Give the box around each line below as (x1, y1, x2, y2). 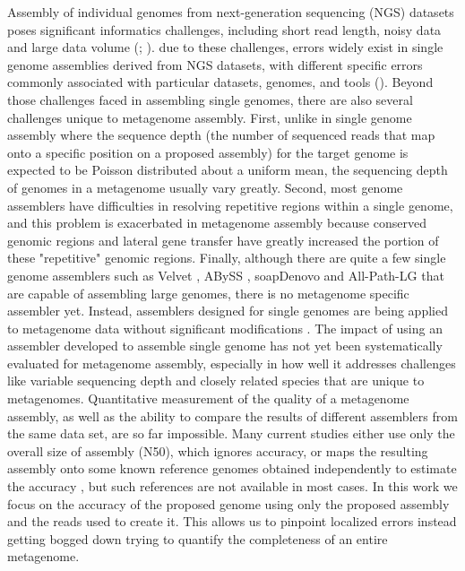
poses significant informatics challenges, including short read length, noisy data (7, 20, 442, 39)
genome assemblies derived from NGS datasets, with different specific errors (7, 55, 423, 74)
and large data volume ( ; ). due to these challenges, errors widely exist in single (7, 38, 443, 56)
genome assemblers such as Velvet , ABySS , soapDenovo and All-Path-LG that (7, 265, 444, 284)
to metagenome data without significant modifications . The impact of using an (7, 318, 443, 337)
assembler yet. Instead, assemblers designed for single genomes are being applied (7, 301, 448, 320)
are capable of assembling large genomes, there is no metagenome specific (7, 283, 409, 302)
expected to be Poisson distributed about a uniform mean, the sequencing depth (7, 160, 448, 179)
